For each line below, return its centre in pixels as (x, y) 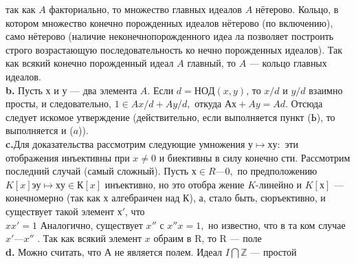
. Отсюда (304, 103)
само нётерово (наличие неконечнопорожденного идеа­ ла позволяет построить (170, 36)
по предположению (277, 171)
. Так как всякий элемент (90, 238)
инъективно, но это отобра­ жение (175, 184)
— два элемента (104, 90)
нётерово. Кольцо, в (297, 9)
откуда (208, 103)
